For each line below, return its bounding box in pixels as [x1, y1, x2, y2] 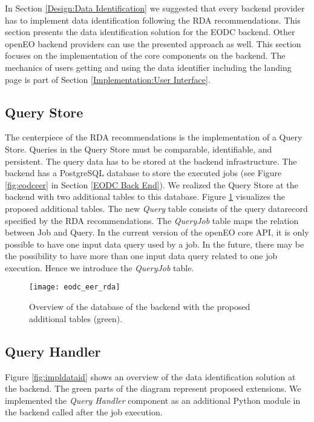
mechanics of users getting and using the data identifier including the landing [5, 61, 292, 73]
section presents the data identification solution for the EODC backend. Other [5, 25, 295, 38]
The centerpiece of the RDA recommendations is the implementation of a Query [5, 131, 303, 143]
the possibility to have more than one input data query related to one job [5, 249, 278, 262]
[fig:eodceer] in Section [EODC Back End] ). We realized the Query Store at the [5, 178, 298, 191]
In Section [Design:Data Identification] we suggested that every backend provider [5, 2, 305, 14]
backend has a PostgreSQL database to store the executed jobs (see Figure [5, 166, 282, 179]
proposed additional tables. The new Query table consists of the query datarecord [5, 202, 308, 214]
